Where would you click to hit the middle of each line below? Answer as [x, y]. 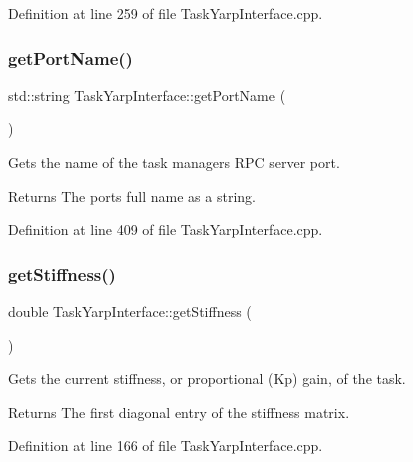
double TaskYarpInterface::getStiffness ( [130, 311]
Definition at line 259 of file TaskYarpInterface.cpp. [165, 13]
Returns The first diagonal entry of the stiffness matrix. [179, 411]
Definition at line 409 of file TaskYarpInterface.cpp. [165, 229]
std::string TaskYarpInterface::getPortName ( [147, 94]
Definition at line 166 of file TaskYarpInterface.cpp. [165, 445]
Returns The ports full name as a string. [132, 195]
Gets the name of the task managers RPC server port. [174, 162]
